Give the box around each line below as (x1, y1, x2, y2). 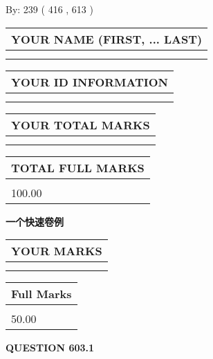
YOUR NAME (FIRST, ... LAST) (11, 30, 203, 47)
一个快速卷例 (6, 214, 64, 228)
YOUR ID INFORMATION (11, 73, 168, 90)
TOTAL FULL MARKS (11, 159, 145, 176)
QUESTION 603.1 (6, 340, 95, 355)
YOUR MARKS (11, 243, 102, 259)
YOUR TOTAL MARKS (11, 116, 150, 133)
